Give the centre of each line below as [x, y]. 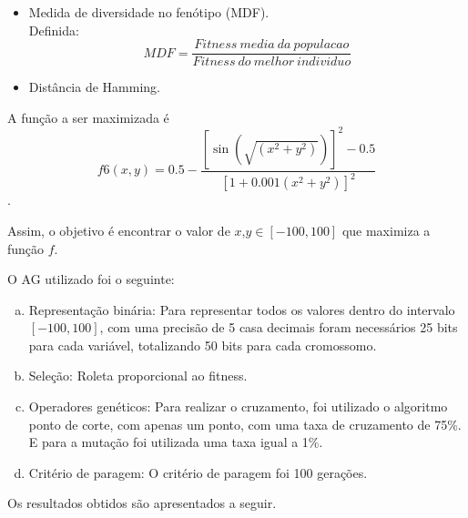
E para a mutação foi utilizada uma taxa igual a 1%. [176, 442]
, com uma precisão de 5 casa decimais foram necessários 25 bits [279, 327]
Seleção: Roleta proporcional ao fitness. [138, 376]
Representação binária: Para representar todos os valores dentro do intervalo [242, 309]
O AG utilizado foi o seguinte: [91, 279]
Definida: [54, 30]
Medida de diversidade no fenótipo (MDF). [149, 12]
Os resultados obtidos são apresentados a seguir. [142, 503]
